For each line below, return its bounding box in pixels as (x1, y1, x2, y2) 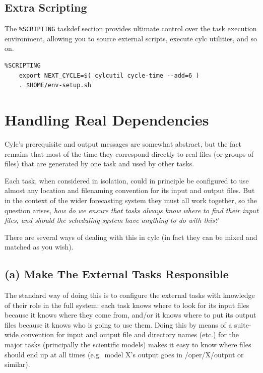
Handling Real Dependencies (5, 109, 209, 130)
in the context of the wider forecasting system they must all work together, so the (5, 195, 257, 205)
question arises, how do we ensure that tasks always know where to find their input (5, 205, 258, 215)
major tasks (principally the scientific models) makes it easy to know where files (5, 339, 251, 350)
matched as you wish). (5, 241, 74, 252)
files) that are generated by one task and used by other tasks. (5, 158, 194, 169)
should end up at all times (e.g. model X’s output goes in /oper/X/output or (5, 349, 244, 359)
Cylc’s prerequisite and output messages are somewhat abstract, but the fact (5, 138, 242, 149)
